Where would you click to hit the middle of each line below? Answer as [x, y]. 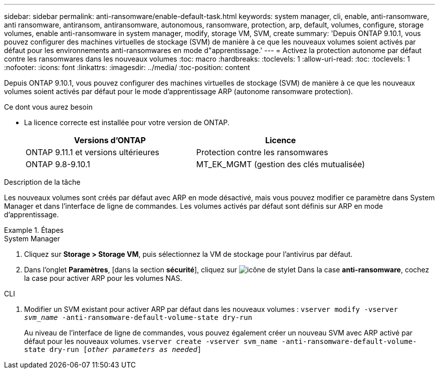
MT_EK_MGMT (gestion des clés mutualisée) [281, 164]
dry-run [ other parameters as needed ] [126, 349]
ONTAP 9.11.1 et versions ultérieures [92, 152]
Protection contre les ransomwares [262, 152]
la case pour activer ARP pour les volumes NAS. [103, 278]
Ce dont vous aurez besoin [48, 107]
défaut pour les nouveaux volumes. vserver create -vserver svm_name [151, 341]
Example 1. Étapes [34, 230]
